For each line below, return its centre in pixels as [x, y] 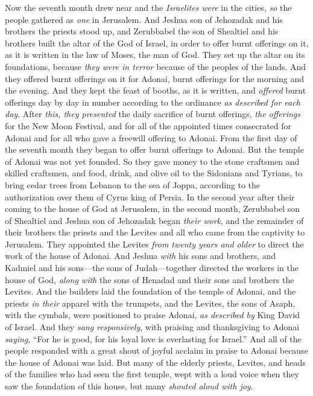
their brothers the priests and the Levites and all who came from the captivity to [155, 232]
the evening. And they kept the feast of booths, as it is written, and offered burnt [156, 90]
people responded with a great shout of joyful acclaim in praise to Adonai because [156, 350]
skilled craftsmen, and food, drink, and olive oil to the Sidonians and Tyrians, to [154, 173]
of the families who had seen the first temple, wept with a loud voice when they [152, 374]
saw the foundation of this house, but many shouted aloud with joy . [129, 386]
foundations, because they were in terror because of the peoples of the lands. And [156, 66]
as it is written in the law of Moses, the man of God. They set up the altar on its [155, 55]
